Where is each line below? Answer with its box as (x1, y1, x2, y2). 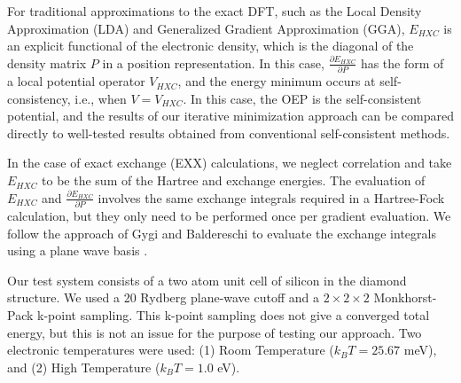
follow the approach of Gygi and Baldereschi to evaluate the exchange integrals (7, 223, 436, 242)
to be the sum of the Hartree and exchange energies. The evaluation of (42, 171, 426, 190)
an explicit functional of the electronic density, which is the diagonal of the (7, 36, 414, 55)
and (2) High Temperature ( (7, 357, 160, 376)
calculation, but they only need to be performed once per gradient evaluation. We (7, 206, 451, 224)
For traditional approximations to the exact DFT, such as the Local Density (7, 2, 422, 20)
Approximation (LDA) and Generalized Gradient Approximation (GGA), (7, 19, 405, 37)
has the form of (360, 53, 444, 72)
